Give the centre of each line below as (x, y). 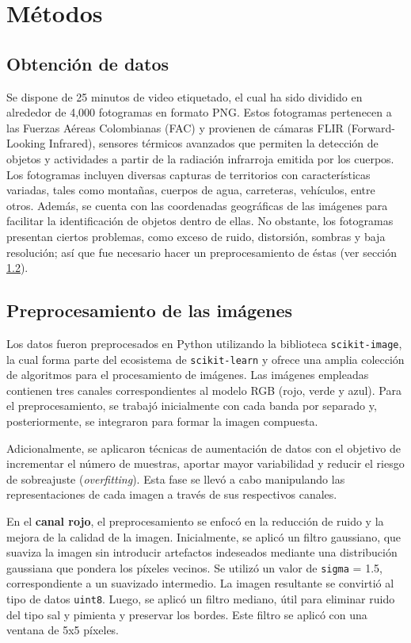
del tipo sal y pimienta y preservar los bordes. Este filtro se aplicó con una (187, 614)
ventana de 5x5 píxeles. (63, 630)
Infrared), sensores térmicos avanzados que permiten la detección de (213, 143)
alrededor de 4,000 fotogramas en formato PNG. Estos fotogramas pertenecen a (199, 112)
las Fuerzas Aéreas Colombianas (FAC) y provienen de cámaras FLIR (175, 127)
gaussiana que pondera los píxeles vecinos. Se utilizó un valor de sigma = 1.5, (194, 567)
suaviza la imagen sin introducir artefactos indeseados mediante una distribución (202, 552)
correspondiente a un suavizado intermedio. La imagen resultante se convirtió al (200, 583)
